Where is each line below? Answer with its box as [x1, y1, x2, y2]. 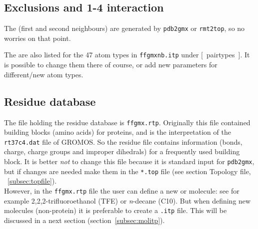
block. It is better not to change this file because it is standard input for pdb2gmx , [4, 156, 254, 166]
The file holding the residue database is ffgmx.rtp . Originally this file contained [4, 117, 250, 127]
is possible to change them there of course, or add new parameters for [4, 59, 217, 70]
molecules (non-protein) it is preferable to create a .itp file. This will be [4, 205, 227, 216]
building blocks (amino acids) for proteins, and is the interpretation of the [4, 127, 231, 137]
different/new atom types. [4, 69, 83, 79]
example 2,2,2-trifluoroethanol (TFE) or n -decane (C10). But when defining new [4, 195, 251, 206]
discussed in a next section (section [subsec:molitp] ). [4, 215, 165, 225]
